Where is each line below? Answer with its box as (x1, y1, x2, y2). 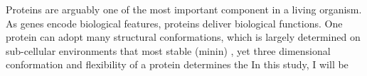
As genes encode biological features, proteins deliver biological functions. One (6, 15, 343, 30)
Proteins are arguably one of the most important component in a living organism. (6, 2, 362, 16)
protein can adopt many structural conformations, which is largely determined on (6, 30, 361, 44)
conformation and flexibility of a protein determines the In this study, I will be (6, 57, 349, 72)
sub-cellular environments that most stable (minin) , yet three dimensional (6, 43, 331, 58)
